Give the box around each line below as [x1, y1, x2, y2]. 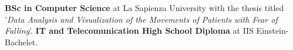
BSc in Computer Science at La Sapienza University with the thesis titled [5, 2, 284, 13]
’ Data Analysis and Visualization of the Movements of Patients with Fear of [5, 13, 278, 25]
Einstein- [256, 24, 289, 37]
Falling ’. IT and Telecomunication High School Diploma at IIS [5, 24, 254, 37]
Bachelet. [5, 35, 38, 48]
